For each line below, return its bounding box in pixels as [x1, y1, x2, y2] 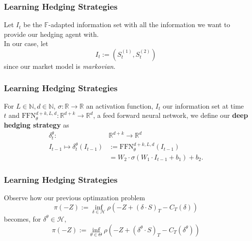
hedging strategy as [4, 120, 69, 129]
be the [23, 19, 42, 30]
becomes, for [4, 213, 41, 224]
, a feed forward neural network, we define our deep [93, 110, 248, 120]
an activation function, [86, 100, 154, 111]
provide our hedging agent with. [4, 29, 99, 39]
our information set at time [163, 100, 244, 111]
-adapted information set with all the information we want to [48, 19, 230, 30]
